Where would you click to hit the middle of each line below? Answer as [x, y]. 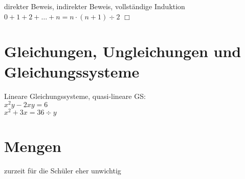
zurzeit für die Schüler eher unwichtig [63, 171]
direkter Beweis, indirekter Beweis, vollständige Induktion [95, 6]
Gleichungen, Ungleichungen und [123, 51]
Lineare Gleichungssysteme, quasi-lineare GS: [75, 96]
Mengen [33, 146]
